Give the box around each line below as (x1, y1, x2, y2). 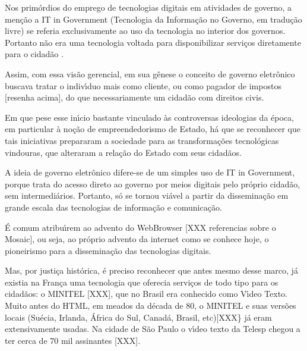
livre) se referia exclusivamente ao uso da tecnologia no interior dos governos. (5, 24, 286, 37)
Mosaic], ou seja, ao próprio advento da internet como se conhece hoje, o (5, 233, 269, 245)
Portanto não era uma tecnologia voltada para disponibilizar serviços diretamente (5, 36, 301, 48)
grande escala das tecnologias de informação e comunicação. (5, 200, 222, 213)
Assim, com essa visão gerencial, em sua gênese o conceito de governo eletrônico (5, 67, 295, 80)
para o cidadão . (5, 48, 64, 60)
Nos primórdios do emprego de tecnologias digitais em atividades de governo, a (5, 1, 292, 13)
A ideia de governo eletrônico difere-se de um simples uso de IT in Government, (5, 166, 295, 178)
